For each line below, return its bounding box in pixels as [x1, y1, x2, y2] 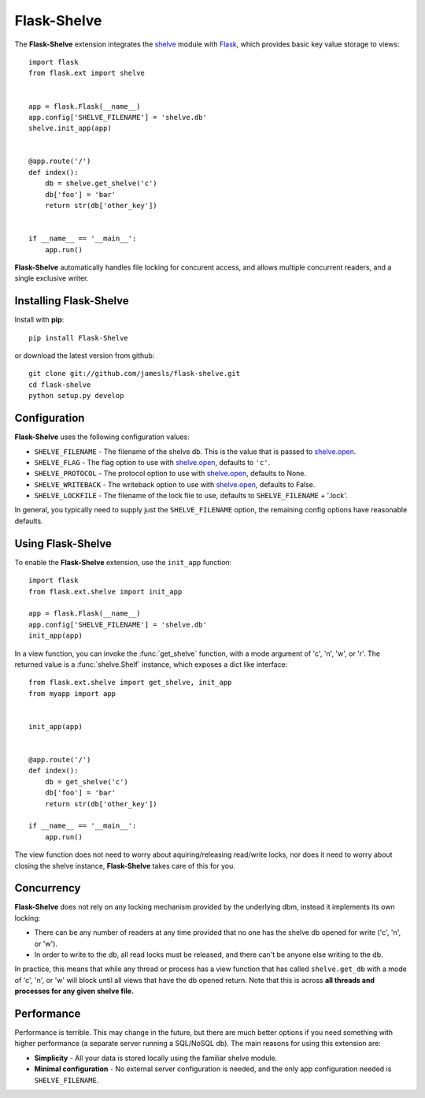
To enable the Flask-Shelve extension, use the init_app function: [14, 557, 232, 567]
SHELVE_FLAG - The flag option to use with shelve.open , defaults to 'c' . [34, 457, 271, 467]
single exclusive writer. [14, 274, 89, 283]
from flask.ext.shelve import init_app [28, 587, 183, 596]
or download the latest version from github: [14, 351, 155, 360]
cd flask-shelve [28, 380, 91, 389]
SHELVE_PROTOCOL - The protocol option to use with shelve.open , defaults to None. [34, 469, 307, 478]
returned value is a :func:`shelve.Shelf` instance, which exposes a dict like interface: [14, 659, 288, 669]
